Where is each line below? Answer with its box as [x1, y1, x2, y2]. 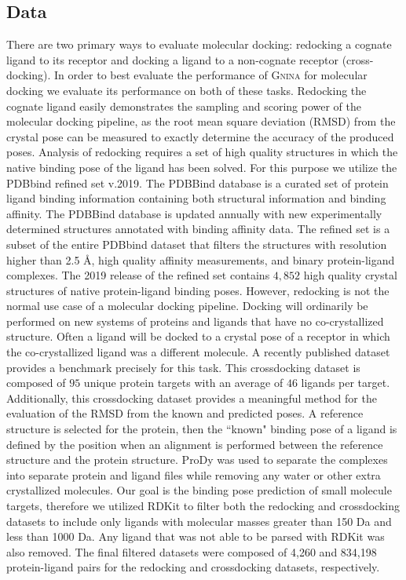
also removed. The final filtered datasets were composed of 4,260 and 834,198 [6, 543, 377, 560]
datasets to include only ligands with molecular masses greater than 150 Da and [6, 513, 392, 529]
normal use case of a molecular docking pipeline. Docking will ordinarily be [6, 297, 368, 314]
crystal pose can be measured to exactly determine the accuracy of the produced [6, 128, 394, 144]
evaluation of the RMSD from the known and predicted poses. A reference [6, 405, 364, 421]
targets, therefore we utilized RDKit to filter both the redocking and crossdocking [6, 498, 400, 514]
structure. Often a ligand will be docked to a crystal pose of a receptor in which [6, 328, 390, 345]
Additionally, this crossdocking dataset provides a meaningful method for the [6, 389, 377, 406]
